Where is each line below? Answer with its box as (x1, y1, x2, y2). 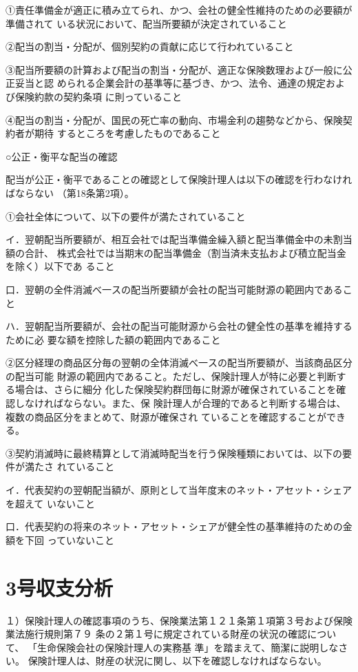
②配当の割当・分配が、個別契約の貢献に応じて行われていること (6, 39, 294, 54)
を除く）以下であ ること (6, 259, 115, 273)
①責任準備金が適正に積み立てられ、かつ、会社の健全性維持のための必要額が (6, 3, 352, 17)
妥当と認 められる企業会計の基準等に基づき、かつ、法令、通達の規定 (14, 76, 326, 90)
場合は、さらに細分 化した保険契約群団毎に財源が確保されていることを (14, 382, 337, 397)
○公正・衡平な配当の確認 (6, 149, 118, 163)
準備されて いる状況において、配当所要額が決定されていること (6, 16, 287, 30)
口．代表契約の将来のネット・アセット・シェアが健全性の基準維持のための (6, 519, 343, 534)
